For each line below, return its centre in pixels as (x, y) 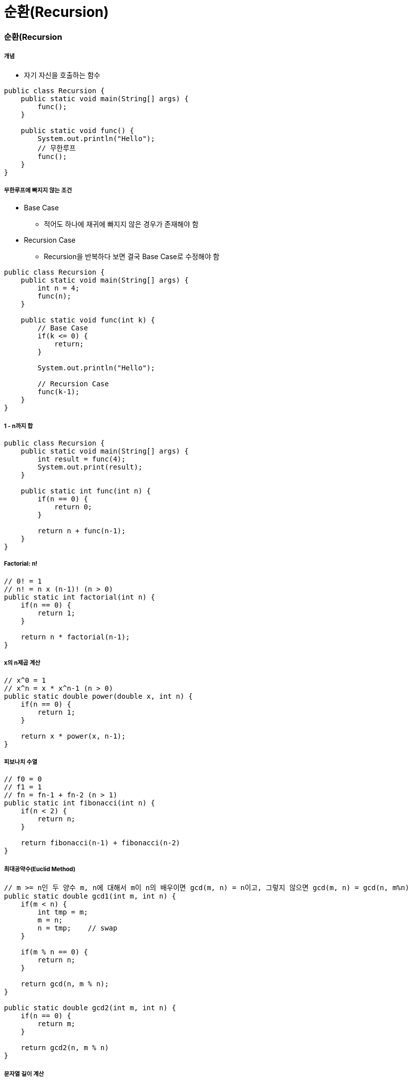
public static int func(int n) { (86, 491)
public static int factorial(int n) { (80, 597)
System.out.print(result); (90, 467)
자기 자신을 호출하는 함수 (62, 75)
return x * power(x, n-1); (73, 736)
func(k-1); (58, 392)
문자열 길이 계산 (24, 1074)
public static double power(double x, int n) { (99, 696)
